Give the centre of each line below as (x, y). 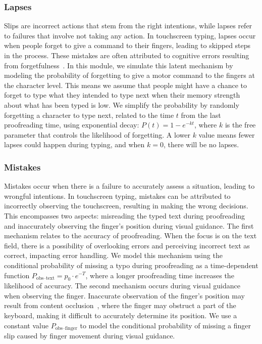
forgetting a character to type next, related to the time (89, 115)
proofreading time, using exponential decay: (72, 125)
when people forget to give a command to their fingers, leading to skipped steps (127, 45)
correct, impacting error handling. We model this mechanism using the (113, 255)
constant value (26, 325)
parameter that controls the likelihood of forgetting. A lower (97, 134)
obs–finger (66, 329)
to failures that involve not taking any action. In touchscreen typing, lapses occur (130, 35)
